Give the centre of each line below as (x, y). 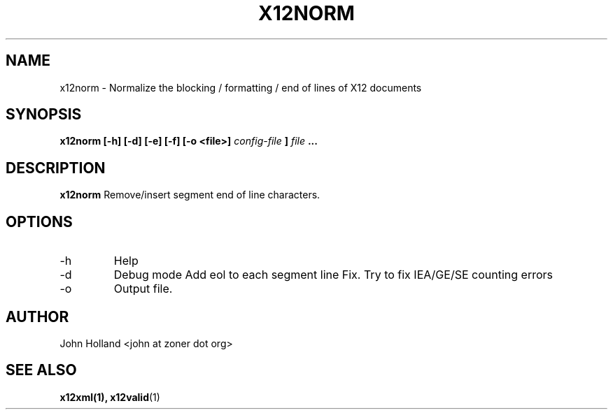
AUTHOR (37, 316)
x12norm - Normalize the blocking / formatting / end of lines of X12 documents (241, 87)
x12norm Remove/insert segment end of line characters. (190, 195)
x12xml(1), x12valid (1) (110, 397)
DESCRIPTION (56, 168)
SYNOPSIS (44, 115)
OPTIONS (39, 221)
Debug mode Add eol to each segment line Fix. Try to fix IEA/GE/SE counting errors (333, 275)
